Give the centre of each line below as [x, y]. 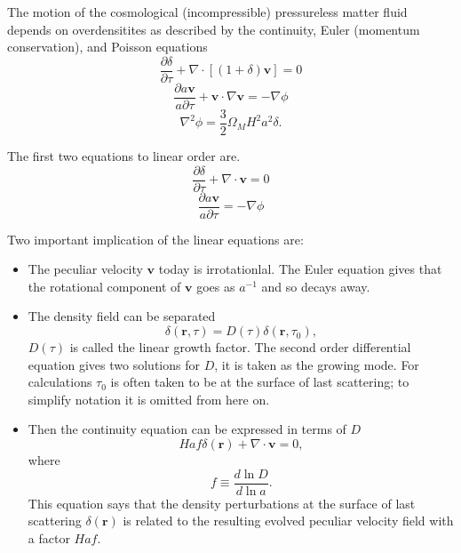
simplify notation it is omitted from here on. [149, 399]
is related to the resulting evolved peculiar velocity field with [288, 521]
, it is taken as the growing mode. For [317, 364]
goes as [216, 286]
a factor [49, 537]
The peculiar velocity [85, 269]
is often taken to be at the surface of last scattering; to [260, 382]
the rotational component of [104, 286]
